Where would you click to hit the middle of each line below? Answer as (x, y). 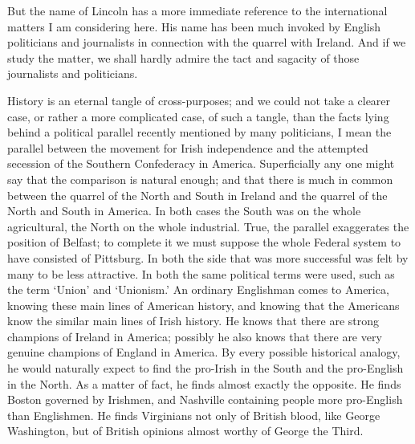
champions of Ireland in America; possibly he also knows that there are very (195, 336)
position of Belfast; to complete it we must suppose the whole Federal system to (204, 242)
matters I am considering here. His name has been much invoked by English (194, 26)
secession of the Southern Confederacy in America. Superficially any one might (201, 163)
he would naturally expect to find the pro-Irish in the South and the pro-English (205, 368)
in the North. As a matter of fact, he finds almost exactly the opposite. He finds (204, 383)
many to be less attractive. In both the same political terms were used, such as (201, 273)
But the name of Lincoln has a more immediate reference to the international (197, 10)
